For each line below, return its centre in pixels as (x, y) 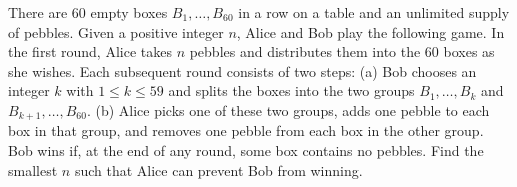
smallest (33, 169)
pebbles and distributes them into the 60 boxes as (342, 51)
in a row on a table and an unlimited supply (374, 12)
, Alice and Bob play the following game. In (370, 31)
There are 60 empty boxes (88, 12)
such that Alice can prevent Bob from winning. (218, 169)
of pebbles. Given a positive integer (116, 31)
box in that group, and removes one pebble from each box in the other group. (246, 130)
